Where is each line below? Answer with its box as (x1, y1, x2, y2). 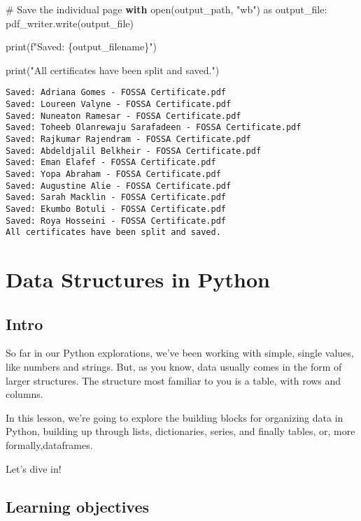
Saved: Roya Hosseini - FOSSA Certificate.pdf (6, 215, 226, 226)
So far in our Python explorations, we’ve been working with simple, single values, (6, 345, 354, 360)
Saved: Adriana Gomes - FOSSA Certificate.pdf (6, 87, 226, 98)
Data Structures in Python (6, 265, 270, 294)
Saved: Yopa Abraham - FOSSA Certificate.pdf (6, 169, 221, 179)
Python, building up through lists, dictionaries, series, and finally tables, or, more (6, 424, 355, 438)
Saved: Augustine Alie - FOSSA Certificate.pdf (6, 180, 232, 191)
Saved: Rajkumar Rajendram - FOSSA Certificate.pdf (6, 134, 251, 144)
